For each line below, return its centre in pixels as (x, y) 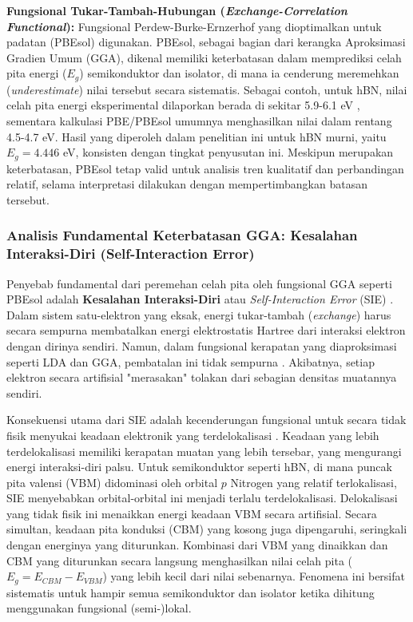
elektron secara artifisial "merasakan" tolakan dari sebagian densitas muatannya (202, 377)
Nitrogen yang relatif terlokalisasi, (314, 482)
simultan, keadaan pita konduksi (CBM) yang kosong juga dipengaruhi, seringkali (207, 529)
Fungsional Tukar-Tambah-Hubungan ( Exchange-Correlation (177, 10)
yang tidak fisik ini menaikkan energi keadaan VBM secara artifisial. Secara (192, 513)
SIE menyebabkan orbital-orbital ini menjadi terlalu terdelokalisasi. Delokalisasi (202, 498)
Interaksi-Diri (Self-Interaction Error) (131, 254)
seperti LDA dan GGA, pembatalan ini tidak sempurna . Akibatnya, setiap (191, 361)
